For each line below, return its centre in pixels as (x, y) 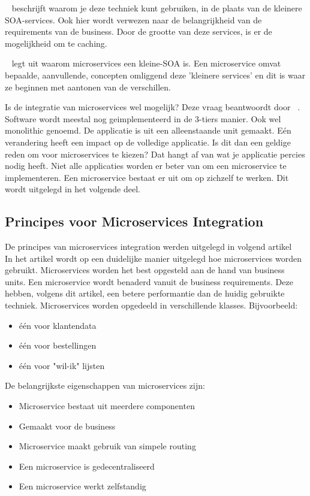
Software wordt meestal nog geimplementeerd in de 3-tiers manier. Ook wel (143, 118)
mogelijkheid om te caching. (56, 43)
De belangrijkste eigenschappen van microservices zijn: (105, 385)
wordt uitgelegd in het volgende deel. (73, 189)
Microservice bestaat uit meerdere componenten (107, 406)
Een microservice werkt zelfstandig (82, 486)
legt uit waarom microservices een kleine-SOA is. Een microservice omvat (146, 63)
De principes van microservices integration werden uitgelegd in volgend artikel (148, 247)
